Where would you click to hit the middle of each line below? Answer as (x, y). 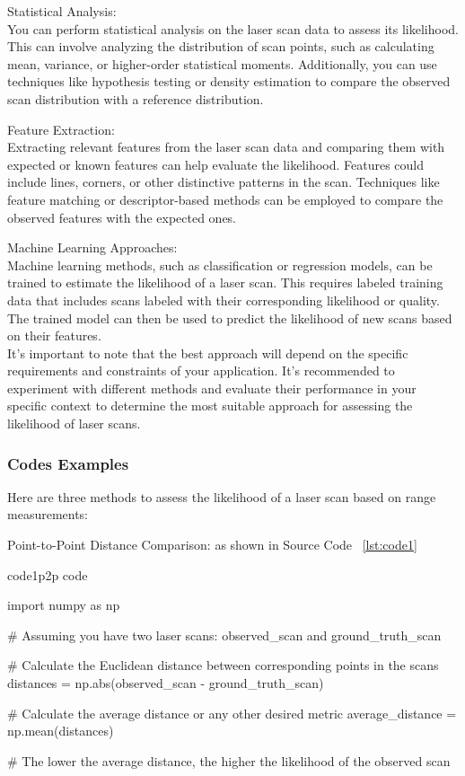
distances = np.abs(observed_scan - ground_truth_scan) (166, 683)
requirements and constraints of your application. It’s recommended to (201, 370)
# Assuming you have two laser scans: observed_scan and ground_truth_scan (224, 635)
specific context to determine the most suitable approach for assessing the (210, 406)
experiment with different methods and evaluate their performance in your (212, 388)
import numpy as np (64, 605)
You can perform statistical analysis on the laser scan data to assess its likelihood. (233, 28)
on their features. (54, 335)
